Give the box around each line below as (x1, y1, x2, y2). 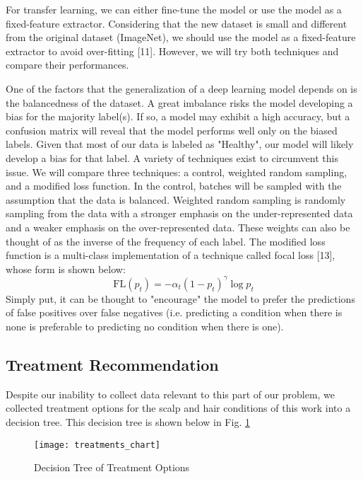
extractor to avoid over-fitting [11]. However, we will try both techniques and (6, 43, 339, 58)
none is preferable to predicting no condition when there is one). (6, 318, 284, 333)
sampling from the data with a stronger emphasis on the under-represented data (6, 206, 353, 221)
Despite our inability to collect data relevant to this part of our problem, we (6, 386, 335, 401)
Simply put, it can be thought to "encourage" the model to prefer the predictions (6, 291, 355, 306)
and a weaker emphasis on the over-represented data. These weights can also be (6, 219, 350, 234)
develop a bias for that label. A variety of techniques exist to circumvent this (6, 150, 338, 165)
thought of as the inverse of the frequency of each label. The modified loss (6, 233, 326, 248)
